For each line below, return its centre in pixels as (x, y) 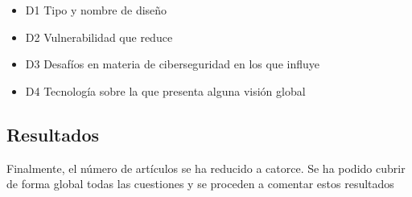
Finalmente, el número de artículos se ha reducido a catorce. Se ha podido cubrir (206, 168)
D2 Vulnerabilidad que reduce (99, 37)
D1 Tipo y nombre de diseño (96, 10)
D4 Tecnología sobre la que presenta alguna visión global (165, 90)
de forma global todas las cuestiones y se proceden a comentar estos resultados (200, 184)
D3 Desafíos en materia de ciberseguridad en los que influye (172, 64)
